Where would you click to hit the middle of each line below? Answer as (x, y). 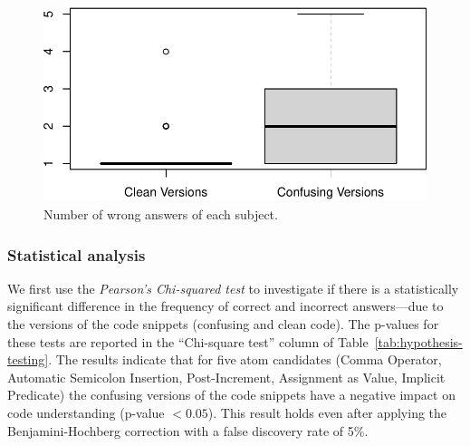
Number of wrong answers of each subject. (161, 214)
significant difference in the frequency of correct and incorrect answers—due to (225, 306)
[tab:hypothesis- (418, 341)
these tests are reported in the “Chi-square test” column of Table (188, 341)
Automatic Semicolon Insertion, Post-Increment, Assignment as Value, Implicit (226, 377)
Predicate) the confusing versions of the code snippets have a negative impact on (231, 395)
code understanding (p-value (86, 413)
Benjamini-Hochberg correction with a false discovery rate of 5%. (188, 430)
